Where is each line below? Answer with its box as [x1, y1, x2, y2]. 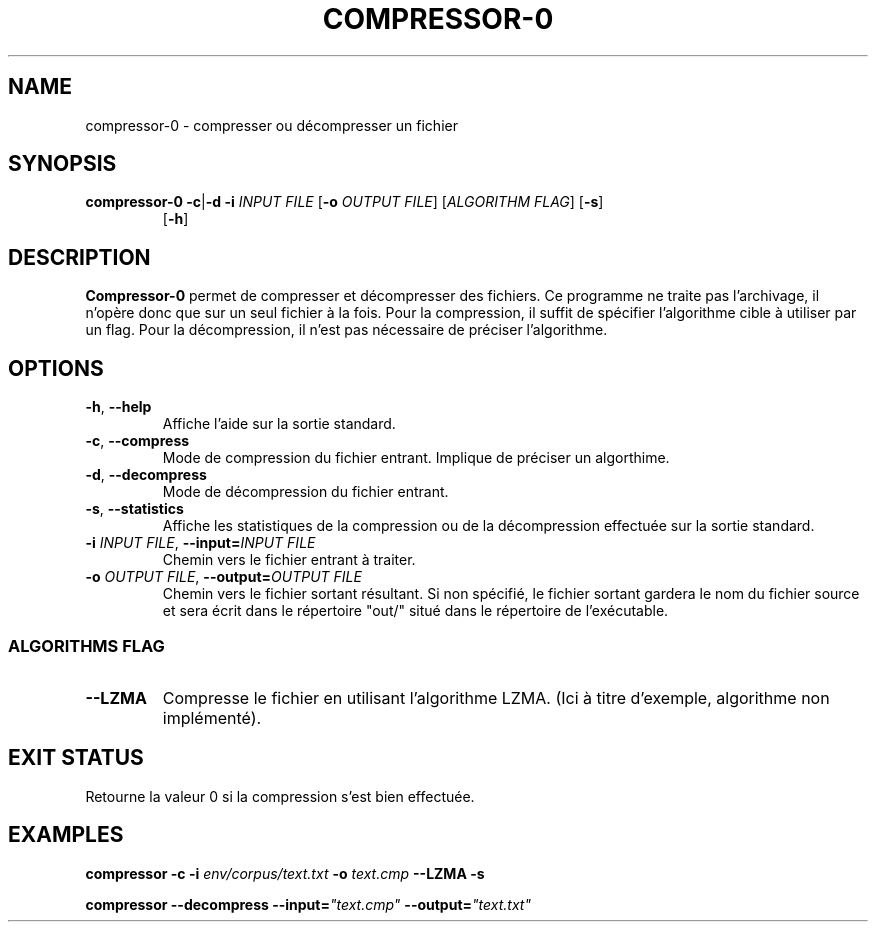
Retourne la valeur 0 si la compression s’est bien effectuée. [85, 787, 475, 805]
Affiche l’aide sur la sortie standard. [162, 415, 396, 433]
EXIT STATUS [8, 745, 144, 771]
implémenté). [162, 707, 262, 728]
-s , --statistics [85, 500, 184, 518]
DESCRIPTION [8, 244, 151, 270]
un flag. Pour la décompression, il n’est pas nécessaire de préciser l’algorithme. [85, 321, 608, 339]
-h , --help [85, 398, 152, 416]
